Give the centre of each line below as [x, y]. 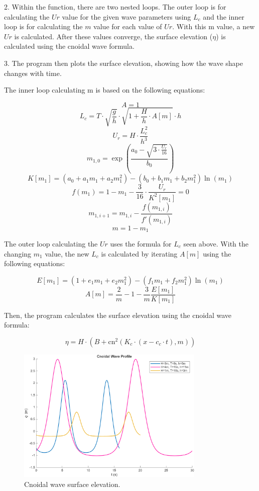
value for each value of [128, 26]
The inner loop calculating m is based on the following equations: [105, 90]
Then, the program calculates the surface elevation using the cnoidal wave [118, 315]
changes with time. [33, 73]
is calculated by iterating [139, 253]
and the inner [224, 16]
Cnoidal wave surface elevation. [72, 484]
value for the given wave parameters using [126, 16]
